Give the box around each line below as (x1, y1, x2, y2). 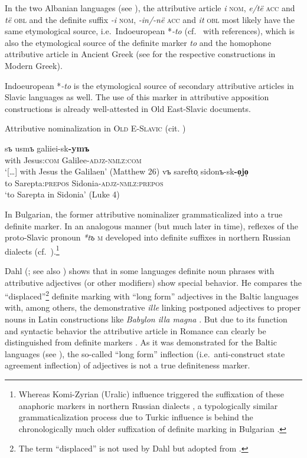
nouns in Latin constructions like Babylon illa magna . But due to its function (5, 312, 288, 325)
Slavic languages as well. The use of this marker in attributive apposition (5, 91, 269, 103)
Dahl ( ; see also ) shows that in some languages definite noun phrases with (5, 264, 275, 276)
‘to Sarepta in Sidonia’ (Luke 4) (5, 188, 120, 200)
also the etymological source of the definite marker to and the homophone (5, 36, 272, 48)
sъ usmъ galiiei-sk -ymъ (5, 141, 90, 154)
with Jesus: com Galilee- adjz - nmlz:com (5, 153, 142, 166)
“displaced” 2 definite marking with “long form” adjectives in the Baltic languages (5, 288, 299, 302)
